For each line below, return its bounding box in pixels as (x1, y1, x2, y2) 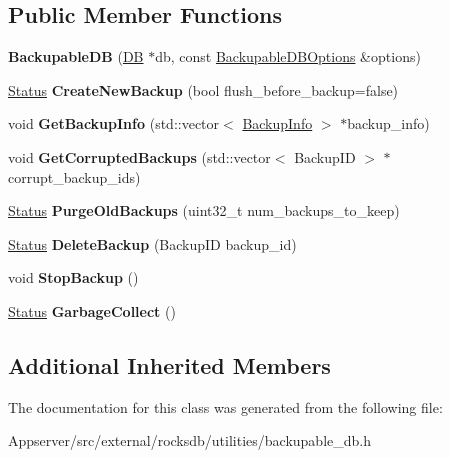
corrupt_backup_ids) (8, 166, 141, 187)
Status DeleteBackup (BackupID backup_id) (8, 233, 297, 254)
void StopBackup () (8, 267, 139, 288)
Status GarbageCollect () (8, 300, 176, 321)
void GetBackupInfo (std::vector (8, 113, 220, 134)
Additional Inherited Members (8, 349, 331, 380)
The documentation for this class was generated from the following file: (8, 396, 443, 417)
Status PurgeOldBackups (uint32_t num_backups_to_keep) (8, 200, 400, 221)
